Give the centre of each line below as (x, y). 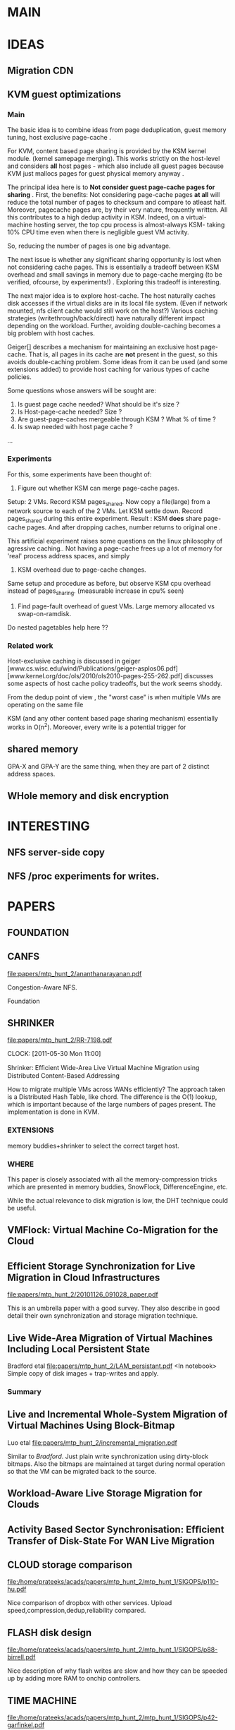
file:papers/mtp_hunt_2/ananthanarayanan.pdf (75, 973)
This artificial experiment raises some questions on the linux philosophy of (115, 541)
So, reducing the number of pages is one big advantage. (89, 246)
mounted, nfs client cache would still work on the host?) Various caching (113, 311)
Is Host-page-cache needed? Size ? (70, 412)
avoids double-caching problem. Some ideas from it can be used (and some (118, 362)
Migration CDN (40, 70)
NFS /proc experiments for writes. (83, 876)
